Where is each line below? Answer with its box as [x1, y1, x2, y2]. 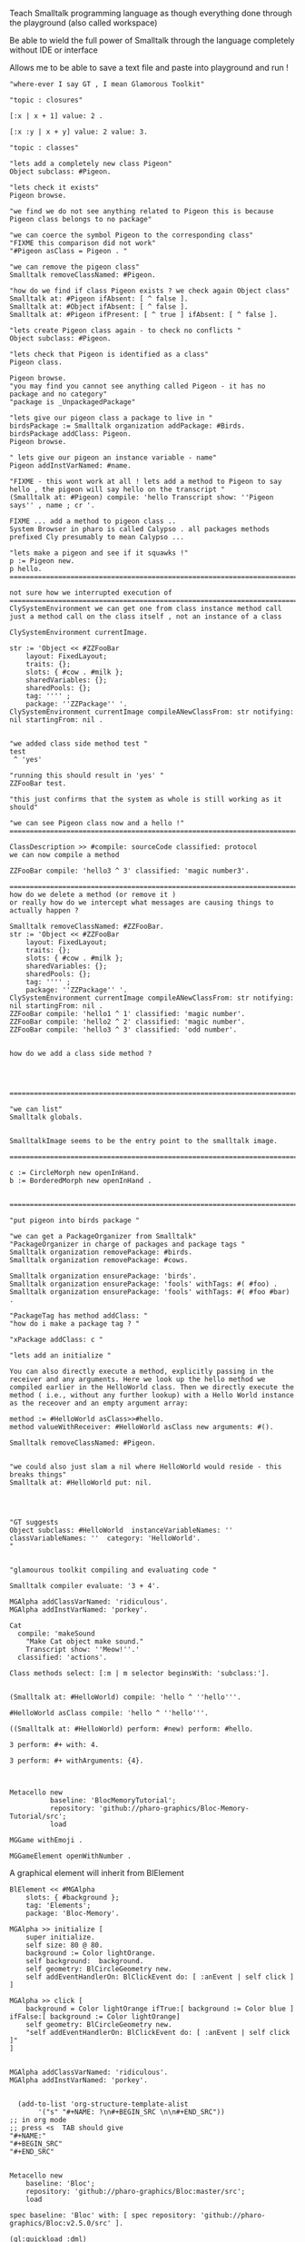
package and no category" [9, 390, 107, 399]
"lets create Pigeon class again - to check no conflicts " [9, 326, 242, 335]
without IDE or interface [9, 44, 98, 55]
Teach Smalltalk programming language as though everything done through [9, 8, 292, 18]
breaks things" [9, 1470, 67, 1479]
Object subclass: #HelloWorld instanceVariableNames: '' [9, 1526, 233, 1535]
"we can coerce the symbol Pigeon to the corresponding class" [9, 231, 254, 240]
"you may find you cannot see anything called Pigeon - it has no [9, 381, 266, 390]
